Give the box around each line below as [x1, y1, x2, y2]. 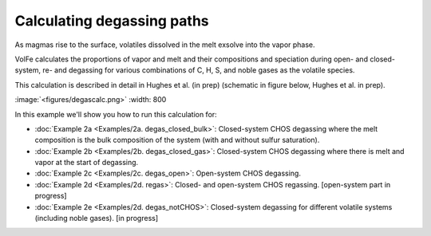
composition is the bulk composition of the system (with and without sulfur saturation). [34, 136, 320, 145]
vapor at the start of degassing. [34, 158, 139, 167]
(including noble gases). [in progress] [34, 214, 159, 223]
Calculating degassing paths [14, 12, 209, 29]
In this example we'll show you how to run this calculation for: [14, 109, 217, 119]
